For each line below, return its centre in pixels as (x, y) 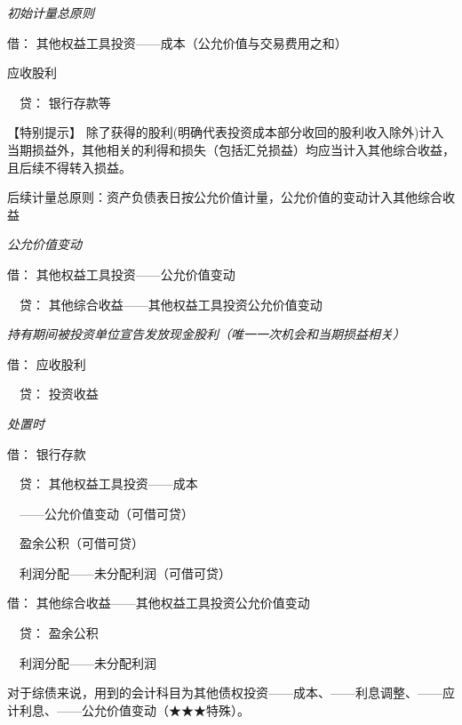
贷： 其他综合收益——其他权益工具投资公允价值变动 (171, 304)
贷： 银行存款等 (65, 102)
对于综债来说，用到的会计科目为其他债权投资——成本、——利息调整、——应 (231, 693)
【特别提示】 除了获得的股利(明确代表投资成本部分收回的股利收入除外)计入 (226, 132)
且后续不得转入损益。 (69, 167)
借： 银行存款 (47, 453)
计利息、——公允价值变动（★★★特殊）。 (128, 709)
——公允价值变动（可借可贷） (106, 513)
